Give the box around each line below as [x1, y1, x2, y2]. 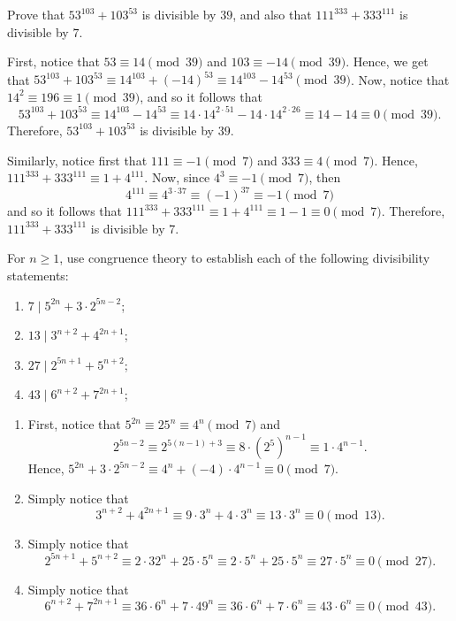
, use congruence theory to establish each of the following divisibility [59, 249, 430, 267]
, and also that [232, 5, 312, 23]
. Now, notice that [350, 70, 450, 88]
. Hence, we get [346, 52, 429, 71]
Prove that [7, 5, 65, 23]
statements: [7, 266, 69, 285]
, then [308, 168, 341, 187]
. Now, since [144, 168, 210, 187]
